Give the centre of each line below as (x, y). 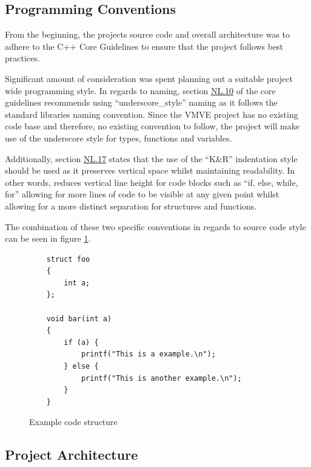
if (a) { (81, 342)
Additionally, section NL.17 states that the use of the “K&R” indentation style (151, 158)
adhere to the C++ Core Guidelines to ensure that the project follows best (144, 46)
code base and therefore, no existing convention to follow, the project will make (152, 126)
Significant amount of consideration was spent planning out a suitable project (149, 78)
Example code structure (73, 422)
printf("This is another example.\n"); (161, 378)
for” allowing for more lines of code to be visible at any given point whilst (142, 194)
